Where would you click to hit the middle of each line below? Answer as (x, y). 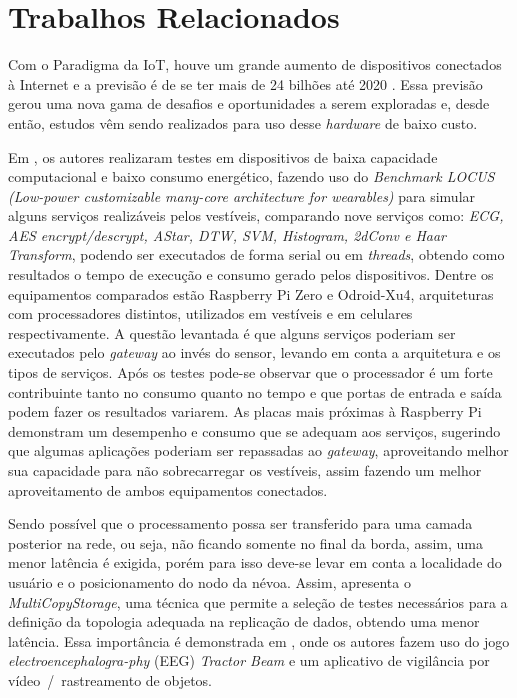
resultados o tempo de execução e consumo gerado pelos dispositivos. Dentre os (251, 274)
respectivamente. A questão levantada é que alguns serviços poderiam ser (232, 332)
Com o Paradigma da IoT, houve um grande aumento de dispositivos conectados (255, 64)
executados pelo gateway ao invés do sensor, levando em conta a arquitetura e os (254, 352)
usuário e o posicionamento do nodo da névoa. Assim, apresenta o (209, 581)
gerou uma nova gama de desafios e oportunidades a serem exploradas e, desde (249, 103)
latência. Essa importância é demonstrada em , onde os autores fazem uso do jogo (259, 640)
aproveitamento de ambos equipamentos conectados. (168, 489)
